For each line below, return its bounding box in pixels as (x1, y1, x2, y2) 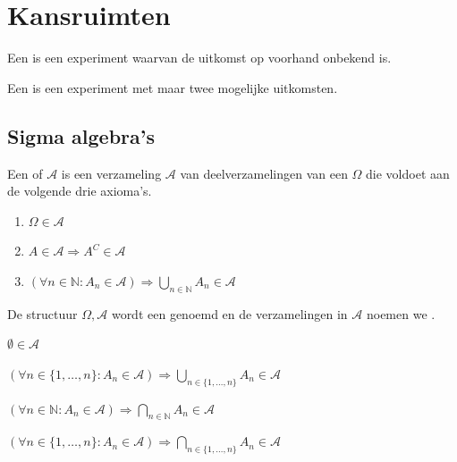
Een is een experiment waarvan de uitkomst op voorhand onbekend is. (7, 48, 392, 67)
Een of (7, 164, 43, 182)
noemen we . (366, 304, 436, 323)
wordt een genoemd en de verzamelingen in (111, 304, 348, 323)
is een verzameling (61, 164, 162, 182)
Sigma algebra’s (7, 122, 156, 149)
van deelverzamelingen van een (180, 164, 348, 182)
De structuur (7, 304, 78, 323)
